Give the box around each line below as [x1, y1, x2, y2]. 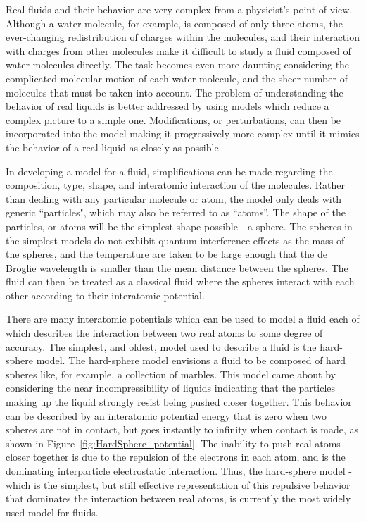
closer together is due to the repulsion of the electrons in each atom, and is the [6, 449, 346, 464]
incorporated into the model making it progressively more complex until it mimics [6, 126, 360, 141]
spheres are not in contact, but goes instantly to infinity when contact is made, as [6, 422, 359, 437]
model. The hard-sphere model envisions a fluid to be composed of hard [36, 353, 346, 368]
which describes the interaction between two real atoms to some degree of [6, 325, 323, 340]
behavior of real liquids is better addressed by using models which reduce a [6, 99, 329, 113]
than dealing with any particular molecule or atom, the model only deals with [6, 191, 341, 206]
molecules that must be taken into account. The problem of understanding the [6, 85, 343, 99]
